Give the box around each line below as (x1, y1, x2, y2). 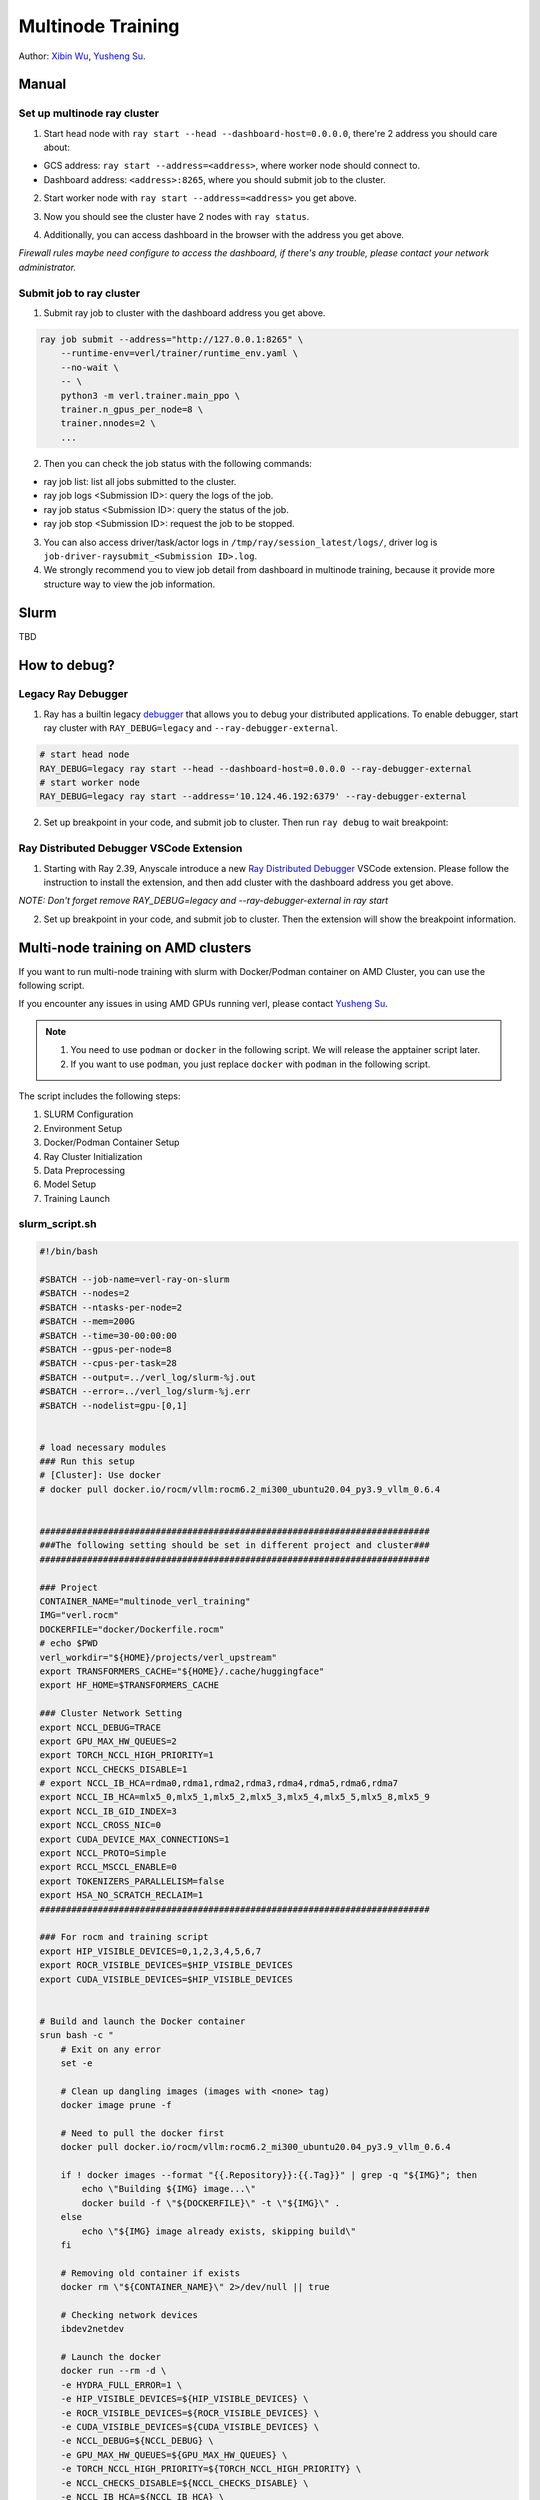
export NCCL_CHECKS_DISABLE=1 (39, 1763, 188, 1775)
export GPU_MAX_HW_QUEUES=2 (39, 1735, 177, 1747)
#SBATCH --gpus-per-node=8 (39, 1343, 172, 1355)
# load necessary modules (39, 1441, 167, 1453)
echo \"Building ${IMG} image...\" (81, 2183, 257, 2195)
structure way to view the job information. (43, 578, 216, 590)
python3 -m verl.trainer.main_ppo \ (60, 390, 240, 401)
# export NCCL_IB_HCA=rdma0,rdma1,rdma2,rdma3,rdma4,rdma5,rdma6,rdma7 (39, 1778, 399, 1789)
